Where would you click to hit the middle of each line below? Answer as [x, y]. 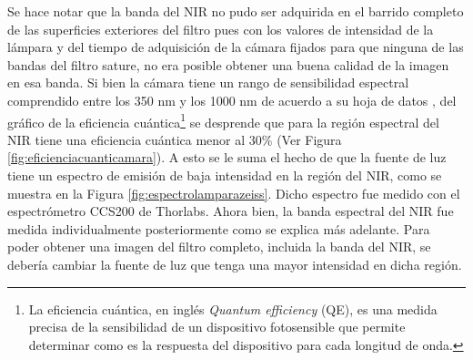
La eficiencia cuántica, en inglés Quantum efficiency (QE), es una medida [233, 309]
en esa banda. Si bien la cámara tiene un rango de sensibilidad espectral [208, 82]
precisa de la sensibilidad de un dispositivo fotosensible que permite [217, 327]
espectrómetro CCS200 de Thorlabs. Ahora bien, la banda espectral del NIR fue [231, 211]
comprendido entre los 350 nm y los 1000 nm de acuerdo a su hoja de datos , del [232, 100]
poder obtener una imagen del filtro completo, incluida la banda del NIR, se [219, 247]
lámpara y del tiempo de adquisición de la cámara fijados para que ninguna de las [236, 47]
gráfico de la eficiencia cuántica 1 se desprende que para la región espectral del [223, 120]
